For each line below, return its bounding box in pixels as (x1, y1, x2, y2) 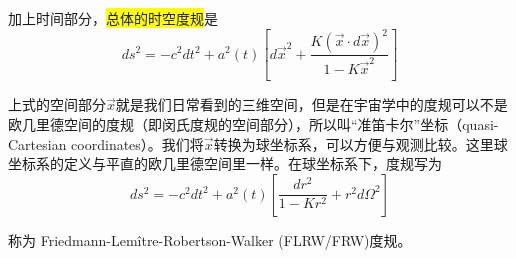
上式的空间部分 (8, 94, 106, 115)
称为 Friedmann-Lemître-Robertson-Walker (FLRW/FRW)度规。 (8, 229, 412, 250)
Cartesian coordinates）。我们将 (8, 133, 204, 154)
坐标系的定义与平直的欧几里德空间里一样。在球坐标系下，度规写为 (8, 153, 442, 174)
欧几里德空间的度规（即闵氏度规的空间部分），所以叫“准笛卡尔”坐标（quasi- (8, 114, 499, 135)
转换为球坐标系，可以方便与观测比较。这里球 (213, 133, 508, 154)
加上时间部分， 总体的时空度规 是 (8, 8, 218, 28)
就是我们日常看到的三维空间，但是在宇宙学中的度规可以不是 (115, 94, 508, 115)
